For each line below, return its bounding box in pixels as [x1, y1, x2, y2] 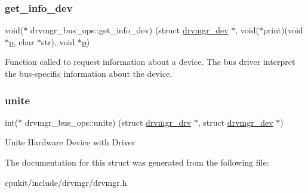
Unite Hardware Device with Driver [5, 136, 135, 148]
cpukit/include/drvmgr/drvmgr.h [5, 176, 127, 188]
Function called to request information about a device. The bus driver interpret [5, 55, 295, 68]
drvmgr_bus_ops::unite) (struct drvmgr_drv [24, 116, 192, 128]
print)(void [263, 24, 303, 36]
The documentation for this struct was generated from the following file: [5, 156, 269, 168]
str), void [41, 35, 75, 48]
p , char [9, 35, 35, 48]
